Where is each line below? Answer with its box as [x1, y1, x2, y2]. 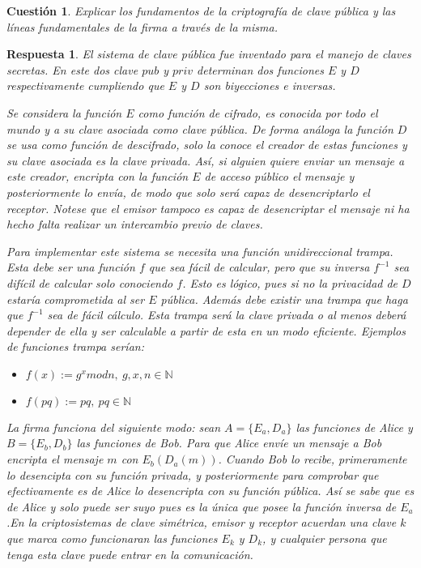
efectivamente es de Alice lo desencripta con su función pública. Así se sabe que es [6, 482, 415, 499]
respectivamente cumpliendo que [6, 77, 164, 94]
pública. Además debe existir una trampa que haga [160, 290, 408, 307]
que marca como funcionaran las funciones [6, 530, 218, 547]
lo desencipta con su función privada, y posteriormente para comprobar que [6, 466, 379, 483]
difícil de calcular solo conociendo [6, 274, 173, 291]
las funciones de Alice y [296, 418, 413, 435]
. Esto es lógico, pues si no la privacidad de [182, 274, 398, 291]
